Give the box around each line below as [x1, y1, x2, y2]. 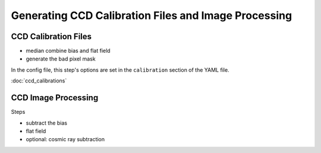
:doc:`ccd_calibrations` [11, 77, 67, 84]
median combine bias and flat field [26, 47, 111, 55]
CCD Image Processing [11, 93, 99, 103]
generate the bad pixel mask [26, 55, 96, 62]
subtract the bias [26, 119, 68, 126]
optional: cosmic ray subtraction [26, 136, 105, 143]
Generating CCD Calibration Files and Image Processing [11, 9, 292, 22]
